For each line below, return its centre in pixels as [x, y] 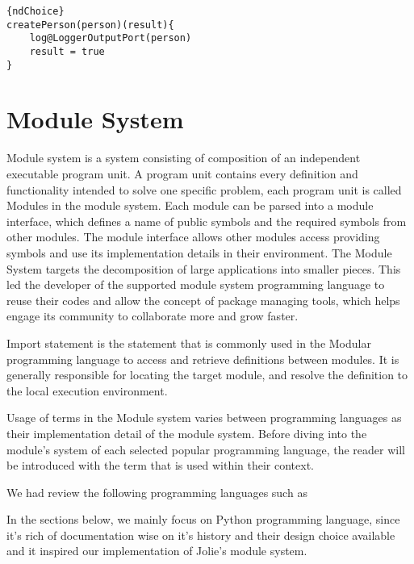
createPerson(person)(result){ [90, 25]
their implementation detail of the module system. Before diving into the [187, 433]
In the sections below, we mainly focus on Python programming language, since [203, 519]
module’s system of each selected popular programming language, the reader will [206, 449]
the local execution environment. [87, 390]
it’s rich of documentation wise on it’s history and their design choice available [201, 535]
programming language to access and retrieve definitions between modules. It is [203, 359]
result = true [67, 51]
